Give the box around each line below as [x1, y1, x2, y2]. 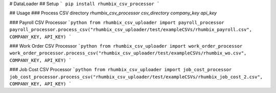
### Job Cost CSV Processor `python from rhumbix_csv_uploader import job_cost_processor [9, 67, 232, 73]
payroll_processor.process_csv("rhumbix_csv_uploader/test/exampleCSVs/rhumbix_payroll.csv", [9, 27, 252, 33]
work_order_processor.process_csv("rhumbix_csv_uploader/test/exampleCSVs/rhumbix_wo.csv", [9, 50, 247, 56]
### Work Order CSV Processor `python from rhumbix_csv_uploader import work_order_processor [9, 43, 243, 49]
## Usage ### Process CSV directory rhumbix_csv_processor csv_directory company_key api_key [9, 10, 217, 16]
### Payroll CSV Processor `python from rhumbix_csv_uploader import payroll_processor [9, 19, 224, 25]
